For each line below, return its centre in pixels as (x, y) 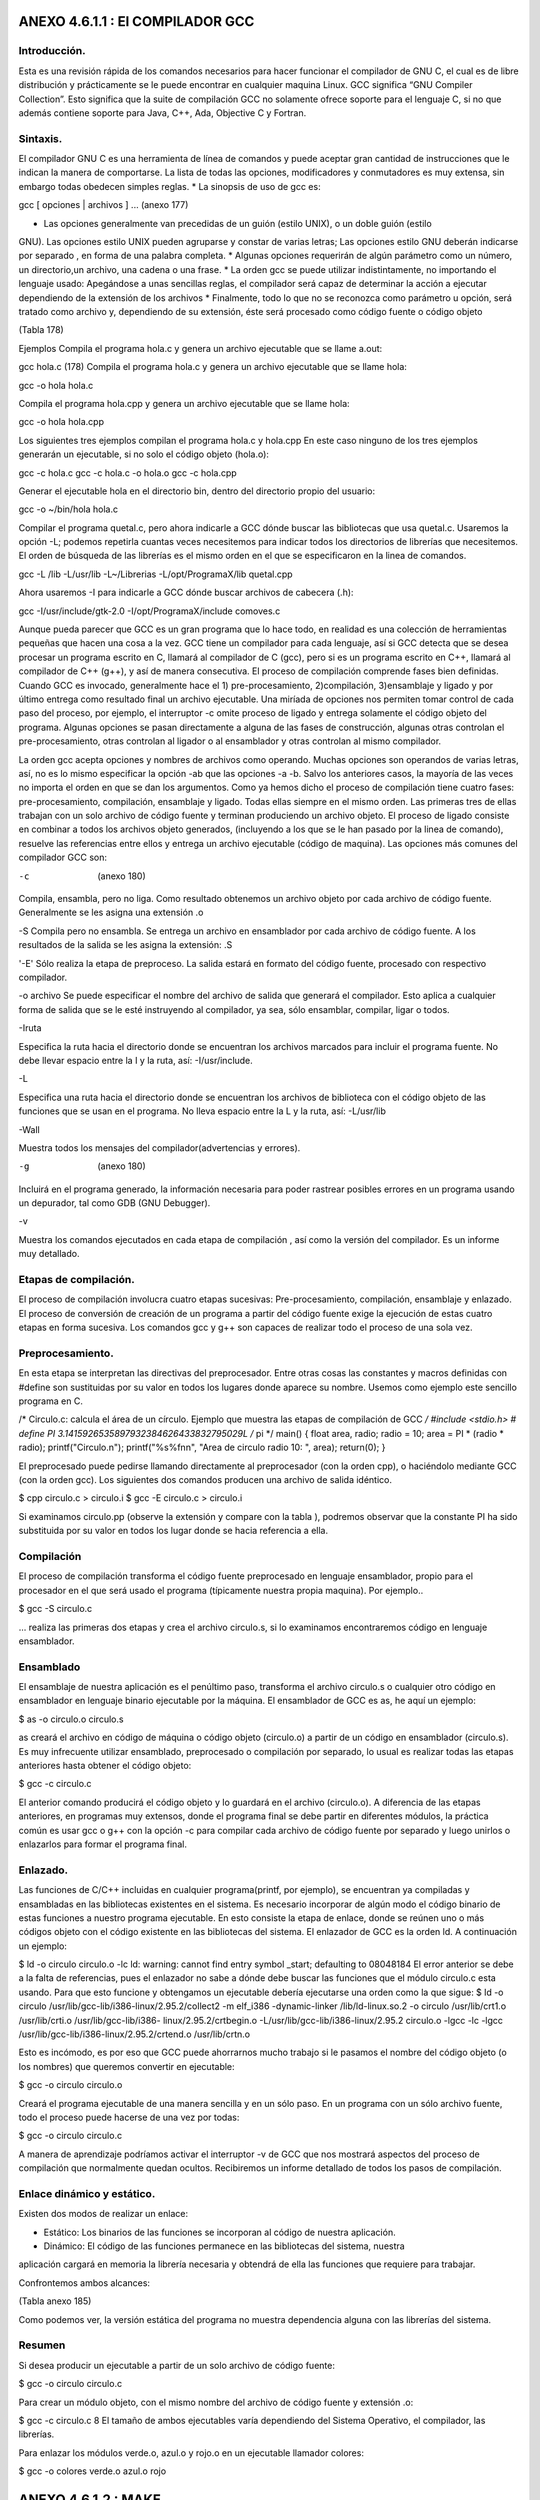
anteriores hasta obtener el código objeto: (105, 1766)
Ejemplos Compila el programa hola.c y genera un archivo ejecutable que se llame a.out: (200, 348)
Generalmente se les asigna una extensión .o (111, 912)
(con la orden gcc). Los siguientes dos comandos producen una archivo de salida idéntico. (205, 1480)
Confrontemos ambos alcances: (84, 2282)
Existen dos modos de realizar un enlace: (103, 2214)
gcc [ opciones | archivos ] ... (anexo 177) (103, 205)
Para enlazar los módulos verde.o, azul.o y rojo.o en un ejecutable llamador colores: (191, 2452)
